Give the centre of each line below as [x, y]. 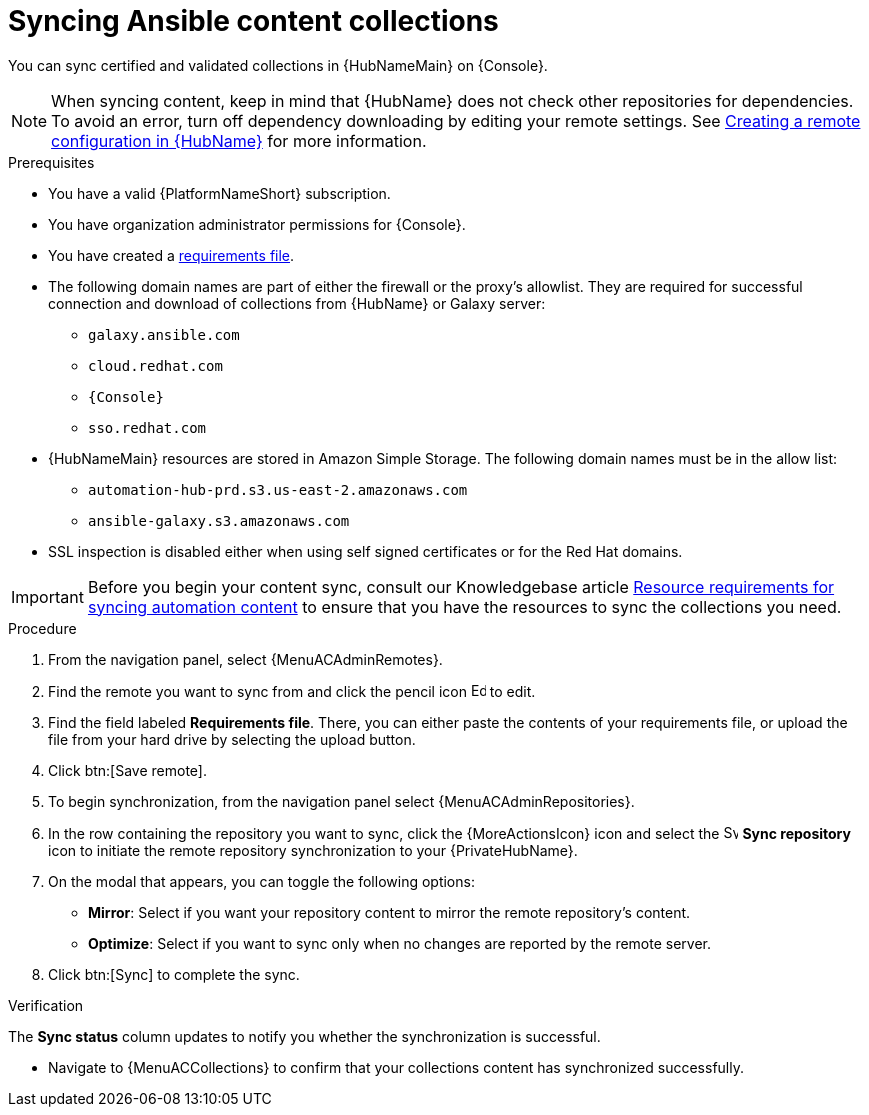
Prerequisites [51, 162]
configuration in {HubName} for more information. [239, 140]
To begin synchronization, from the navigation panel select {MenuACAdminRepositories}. [341, 801]
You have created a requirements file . [171, 255]
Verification [46, 1005]
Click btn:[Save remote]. [127, 770]
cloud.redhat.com [155, 365]
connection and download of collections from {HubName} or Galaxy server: [297, 303]
